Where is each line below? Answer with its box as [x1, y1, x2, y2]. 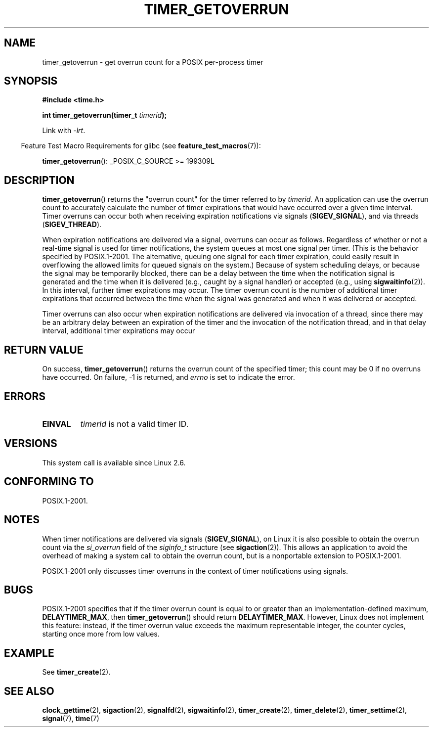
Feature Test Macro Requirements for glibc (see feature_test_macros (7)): [21, 141, 261, 150]
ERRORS [4, 390, 46, 403]
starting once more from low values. [42, 630, 160, 639]
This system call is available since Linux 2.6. [42, 458, 186, 467]
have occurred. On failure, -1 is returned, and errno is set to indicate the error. [42, 373, 295, 382]
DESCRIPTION [4, 174, 75, 186]
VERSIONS [4, 437, 57, 450]
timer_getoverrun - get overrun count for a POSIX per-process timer [42, 57, 263, 66]
